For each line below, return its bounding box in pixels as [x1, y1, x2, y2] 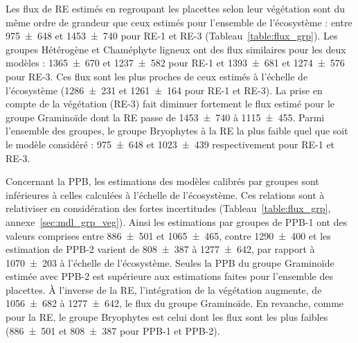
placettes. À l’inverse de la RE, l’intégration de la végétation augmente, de [6, 282, 322, 297]
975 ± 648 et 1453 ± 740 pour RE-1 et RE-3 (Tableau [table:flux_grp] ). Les [6, 28, 338, 43]
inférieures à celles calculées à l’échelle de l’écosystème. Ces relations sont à [6, 187, 325, 202]
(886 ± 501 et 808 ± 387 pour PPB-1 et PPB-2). [6, 323, 220, 337]
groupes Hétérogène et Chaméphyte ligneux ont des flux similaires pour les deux [6, 42, 346, 56]
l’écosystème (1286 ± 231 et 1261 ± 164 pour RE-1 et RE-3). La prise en [6, 82, 323, 97]
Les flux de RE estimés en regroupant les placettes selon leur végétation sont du [6, 1, 346, 15]
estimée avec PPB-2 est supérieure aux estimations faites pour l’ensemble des [6, 269, 333, 283]
